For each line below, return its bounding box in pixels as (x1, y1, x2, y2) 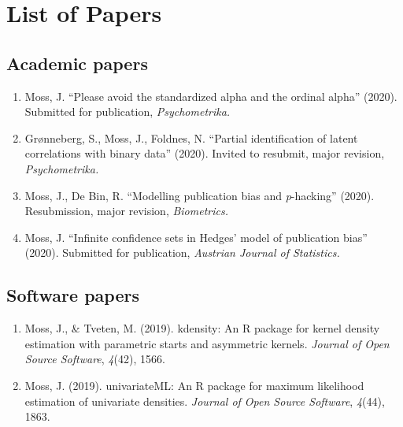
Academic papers (6, 50, 148, 75)
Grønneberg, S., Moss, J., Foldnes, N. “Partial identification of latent (24, 129, 358, 146)
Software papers (6, 283, 139, 307)
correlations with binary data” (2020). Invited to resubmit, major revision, (24, 145, 385, 162)
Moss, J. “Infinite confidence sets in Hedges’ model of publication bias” (24, 228, 368, 245)
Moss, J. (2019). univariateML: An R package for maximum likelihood (24, 377, 364, 393)
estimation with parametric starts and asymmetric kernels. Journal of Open (24, 335, 390, 351)
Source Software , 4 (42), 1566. (24, 351, 165, 367)
